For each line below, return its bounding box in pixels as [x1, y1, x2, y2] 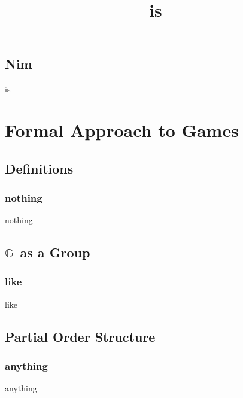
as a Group [20, 243, 90, 262]
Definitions [5, 159, 74, 177]
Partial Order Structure [5, 327, 156, 345]
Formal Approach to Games [5, 117, 239, 142]
